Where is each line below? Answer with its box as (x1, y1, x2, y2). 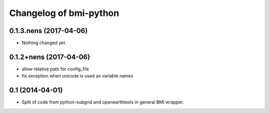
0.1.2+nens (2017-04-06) (9, 52, 90, 61)
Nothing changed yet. (21, 40, 67, 46)
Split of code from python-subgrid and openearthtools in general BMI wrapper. (21, 99, 184, 105)
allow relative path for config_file (21, 65, 89, 72)
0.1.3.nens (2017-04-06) (9, 26, 88, 35)
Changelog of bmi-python (9, 7, 119, 18)
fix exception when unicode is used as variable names (21, 73, 133, 79)
